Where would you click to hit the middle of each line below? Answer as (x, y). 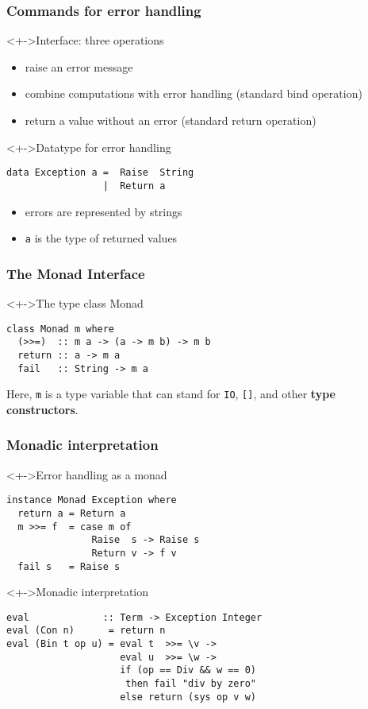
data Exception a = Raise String (100, 173)
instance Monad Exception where (92, 500)
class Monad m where (61, 329)
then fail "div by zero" (191, 684)
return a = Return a (72, 513)
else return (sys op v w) (188, 697)
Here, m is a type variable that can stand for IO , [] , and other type (171, 394)
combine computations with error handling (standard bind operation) (194, 93)
